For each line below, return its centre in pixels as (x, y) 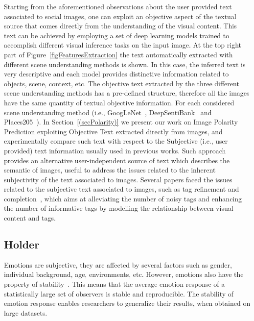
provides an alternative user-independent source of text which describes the (117, 160)
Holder (22, 244)
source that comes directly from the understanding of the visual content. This (120, 26)
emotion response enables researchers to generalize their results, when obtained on (127, 303)
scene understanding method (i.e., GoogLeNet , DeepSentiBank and (108, 112)
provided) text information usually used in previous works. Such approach (115, 150)
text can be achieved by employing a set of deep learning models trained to (117, 35)
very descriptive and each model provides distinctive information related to (116, 74)
